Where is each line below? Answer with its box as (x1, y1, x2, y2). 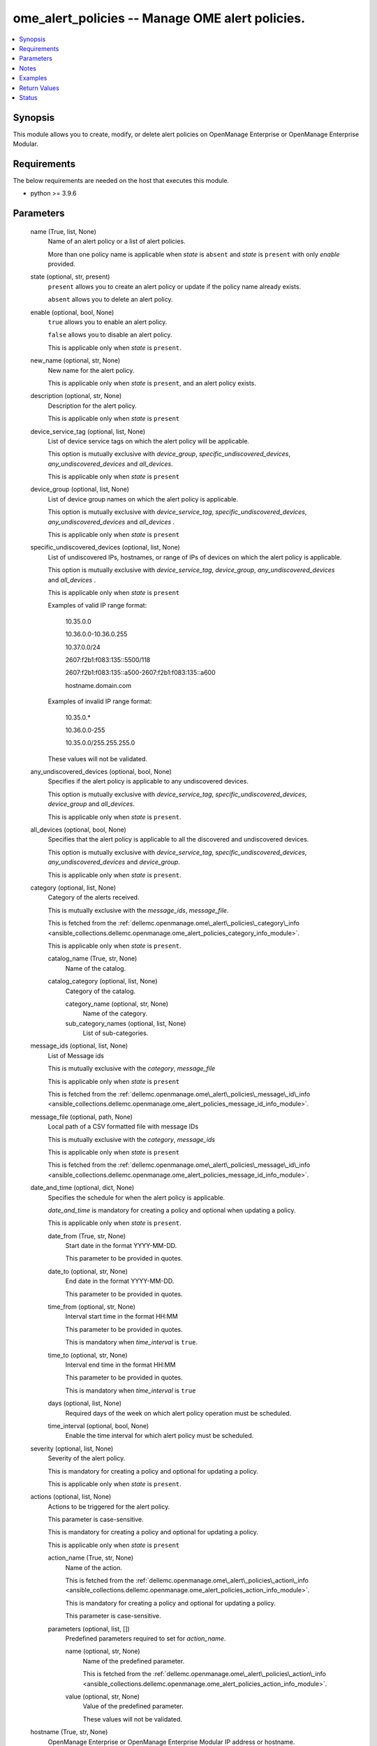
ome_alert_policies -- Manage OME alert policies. (13, 10, 306, 26)
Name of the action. (65, 1563, 122, 1571)
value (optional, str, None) (65, 1692, 140, 1701)
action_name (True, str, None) (47, 1554, 134, 1562)
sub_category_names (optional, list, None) (65, 1019, 186, 1027)
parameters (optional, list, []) (47, 1624, 131, 1633)
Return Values (19, 84, 59, 92)
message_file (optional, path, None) (30, 1113, 133, 1121)
